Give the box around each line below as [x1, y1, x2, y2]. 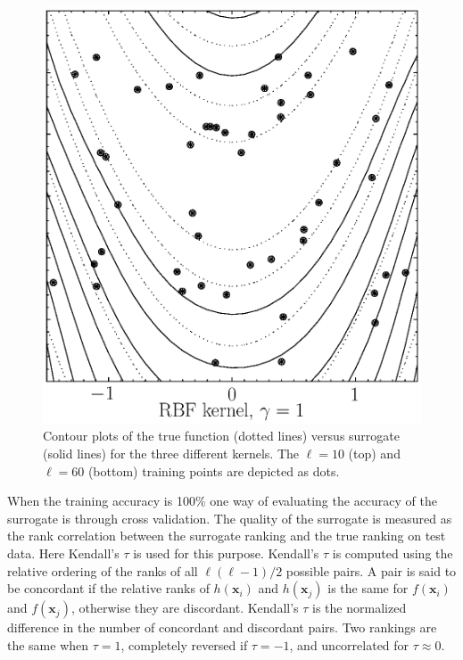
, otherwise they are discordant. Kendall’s [70, 598, 299, 617]
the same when [7, 635, 89, 654]
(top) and [348, 444, 401, 463]
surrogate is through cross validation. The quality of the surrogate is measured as [7, 508, 452, 527]
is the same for [327, 579, 409, 598]
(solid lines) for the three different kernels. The [43, 444, 299, 463]
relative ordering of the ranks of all [7, 561, 198, 580]
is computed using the [332, 544, 453, 562]
